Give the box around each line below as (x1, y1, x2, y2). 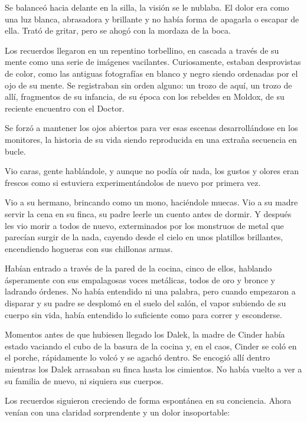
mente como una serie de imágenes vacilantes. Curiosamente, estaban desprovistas (5, 55, 301, 68)
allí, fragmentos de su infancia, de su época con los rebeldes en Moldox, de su (5, 90, 285, 103)
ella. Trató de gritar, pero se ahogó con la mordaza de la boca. (5, 24, 231, 37)
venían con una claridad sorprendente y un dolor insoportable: (5, 405, 230, 418)
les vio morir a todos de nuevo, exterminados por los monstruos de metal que (5, 219, 284, 231)
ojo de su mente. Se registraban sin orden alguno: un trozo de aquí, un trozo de (5, 78, 292, 91)
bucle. (5, 145, 26, 157)
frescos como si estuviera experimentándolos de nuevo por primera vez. (5, 176, 261, 188)
